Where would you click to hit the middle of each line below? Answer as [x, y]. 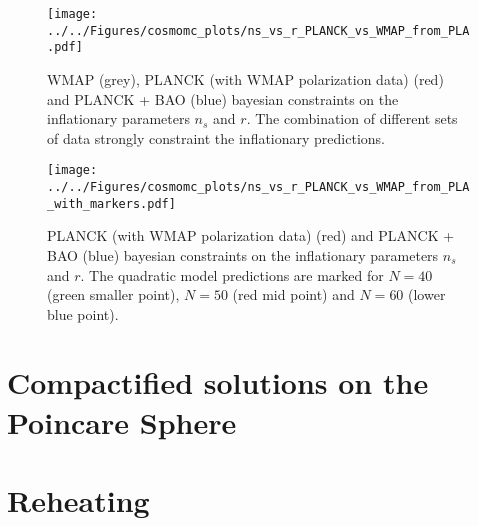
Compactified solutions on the [218, 382]
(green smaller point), [113, 294]
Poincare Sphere [122, 421]
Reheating [78, 500]
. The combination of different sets [352, 118]
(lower [427, 294]
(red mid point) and [293, 294]
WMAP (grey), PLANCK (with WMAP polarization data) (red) [245, 78]
